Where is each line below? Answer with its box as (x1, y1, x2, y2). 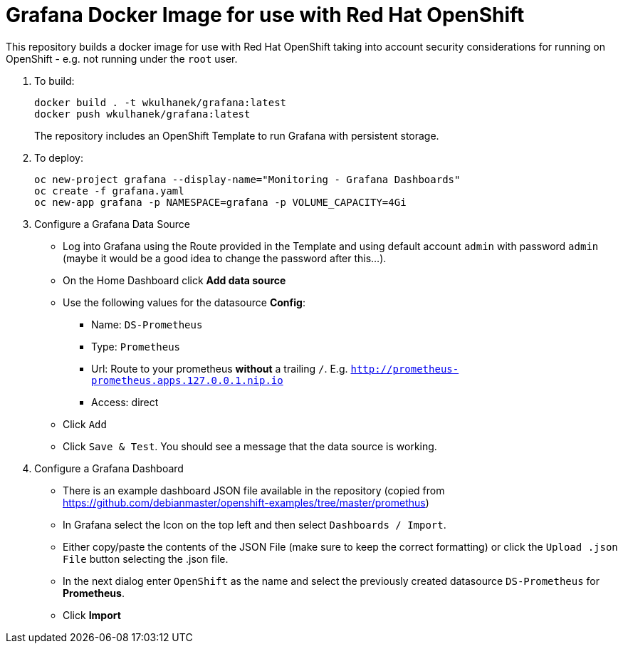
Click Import (63, 608, 121, 621)
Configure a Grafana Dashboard (34, 462, 184, 474)
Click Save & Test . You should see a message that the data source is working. (63, 440, 437, 452)
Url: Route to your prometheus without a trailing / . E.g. (91, 362, 348, 375)
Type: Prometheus (91, 340, 181, 353)
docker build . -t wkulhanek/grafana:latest (34, 96, 287, 108)
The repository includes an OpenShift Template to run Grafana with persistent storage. (34, 129, 439, 142)
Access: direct (91, 395, 159, 408)
